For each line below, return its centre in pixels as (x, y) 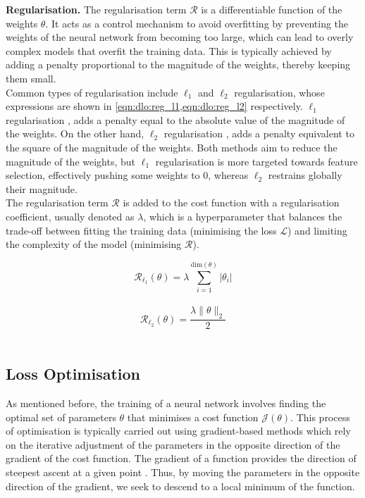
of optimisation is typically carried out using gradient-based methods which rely (178, 431)
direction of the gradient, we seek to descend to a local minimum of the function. (180, 486)
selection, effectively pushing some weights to (103, 175)
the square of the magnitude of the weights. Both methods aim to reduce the (172, 147)
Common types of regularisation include (92, 92)
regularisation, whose (279, 92)
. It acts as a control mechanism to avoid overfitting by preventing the (197, 23)
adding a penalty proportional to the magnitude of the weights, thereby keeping (178, 64)
